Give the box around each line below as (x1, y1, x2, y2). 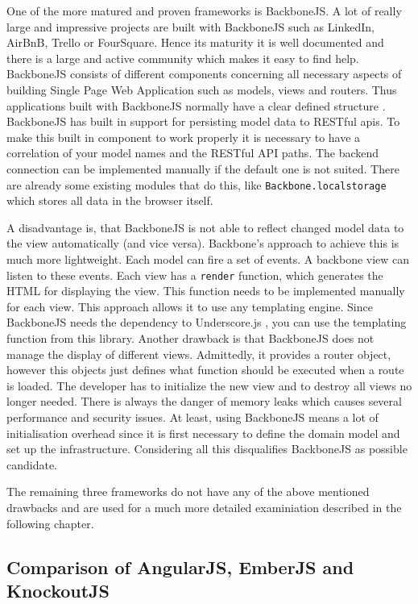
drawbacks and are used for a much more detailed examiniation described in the (6, 498, 402, 515)
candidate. (6, 456, 58, 473)
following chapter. (6, 514, 94, 531)
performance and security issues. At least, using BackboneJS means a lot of (6, 408, 379, 425)
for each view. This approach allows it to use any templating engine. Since (6, 298, 373, 314)
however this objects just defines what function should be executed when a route (6, 361, 404, 378)
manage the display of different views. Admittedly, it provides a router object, (6, 345, 391, 362)
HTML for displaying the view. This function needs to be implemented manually (6, 282, 405, 299)
